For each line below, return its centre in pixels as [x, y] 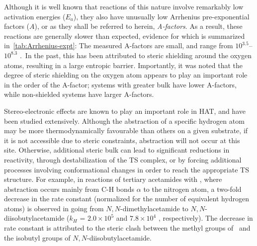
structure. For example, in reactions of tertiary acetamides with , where [113, 179]
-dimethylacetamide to [154, 208]
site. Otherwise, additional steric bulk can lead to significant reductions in [117, 150]
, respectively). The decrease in [206, 218]
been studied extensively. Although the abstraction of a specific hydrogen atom [124, 121]
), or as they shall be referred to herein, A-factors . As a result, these [138, 26]
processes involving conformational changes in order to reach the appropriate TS [127, 169]
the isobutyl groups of [37, 237]
